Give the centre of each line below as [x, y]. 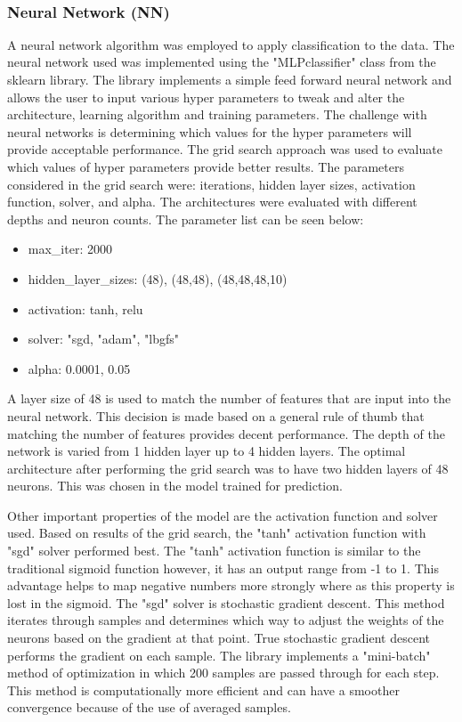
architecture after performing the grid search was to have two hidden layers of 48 [228, 468]
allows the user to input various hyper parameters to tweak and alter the [206, 97]
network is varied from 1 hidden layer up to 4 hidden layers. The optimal [207, 451]
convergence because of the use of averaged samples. [149, 707]
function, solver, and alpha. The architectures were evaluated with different [212, 202]
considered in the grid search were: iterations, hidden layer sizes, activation [211, 184]
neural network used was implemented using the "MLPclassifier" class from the [222, 62]
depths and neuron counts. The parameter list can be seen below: [186, 219]
